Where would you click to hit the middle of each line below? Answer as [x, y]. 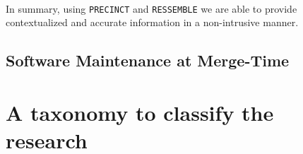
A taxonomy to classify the [140, 112]
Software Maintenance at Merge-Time [148, 60]
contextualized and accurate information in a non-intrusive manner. [152, 22]
